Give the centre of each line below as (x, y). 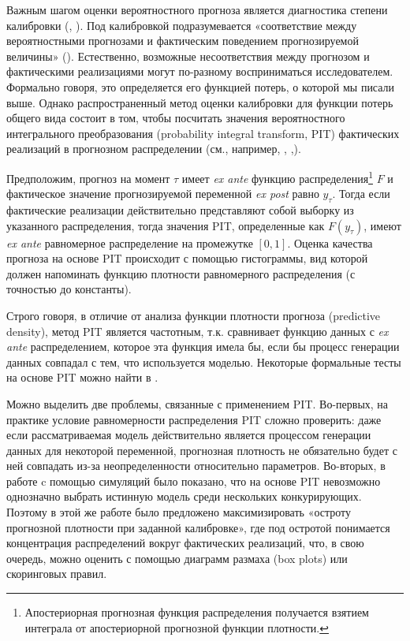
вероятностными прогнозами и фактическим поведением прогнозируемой (183, 41)
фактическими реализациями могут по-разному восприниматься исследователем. (200, 71)
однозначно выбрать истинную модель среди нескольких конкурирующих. (184, 496)
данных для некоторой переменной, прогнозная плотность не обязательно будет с (202, 450)
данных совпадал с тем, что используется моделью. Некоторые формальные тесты (204, 361)
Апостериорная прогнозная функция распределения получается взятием (197, 612)
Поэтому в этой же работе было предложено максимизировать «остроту (179, 512)
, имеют (382, 225)
